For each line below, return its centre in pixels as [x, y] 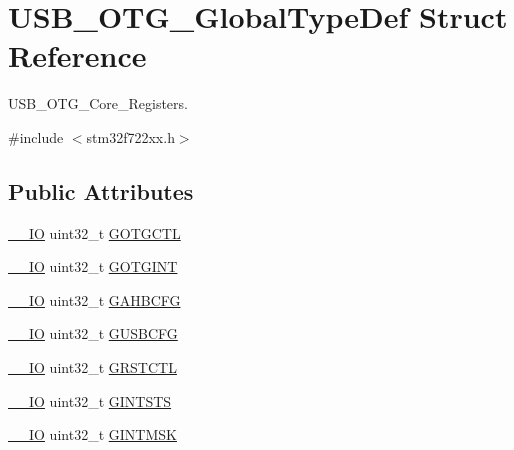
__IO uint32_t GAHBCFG [94, 299]
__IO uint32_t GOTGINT [93, 266]
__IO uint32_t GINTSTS [90, 400]
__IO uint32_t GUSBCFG [93, 333]
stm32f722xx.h [130, 136]
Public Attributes [101, 190]
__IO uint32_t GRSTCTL [92, 367]
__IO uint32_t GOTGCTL [94, 232]
